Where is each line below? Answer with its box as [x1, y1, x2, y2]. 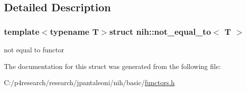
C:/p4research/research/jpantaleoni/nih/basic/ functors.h [4, 77, 175, 88]
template [4, 25, 40, 37]
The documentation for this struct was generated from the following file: [4, 61, 221, 71]
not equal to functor [4, 45, 64, 54]
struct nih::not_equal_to [109, 25, 211, 37]
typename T [49, 25, 99, 37]
